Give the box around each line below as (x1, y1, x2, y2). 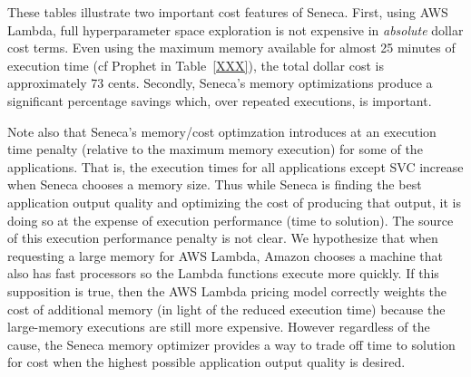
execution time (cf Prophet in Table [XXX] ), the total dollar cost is (7, 55, 385, 74)
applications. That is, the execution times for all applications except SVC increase (7, 157, 464, 176)
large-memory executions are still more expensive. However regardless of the (7, 317, 430, 336)
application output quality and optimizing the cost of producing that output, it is (7, 192, 462, 211)
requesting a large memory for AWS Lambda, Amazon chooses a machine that (7, 246, 444, 265)
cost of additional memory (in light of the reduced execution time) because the (7, 299, 446, 318)
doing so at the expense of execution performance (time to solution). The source (7, 210, 454, 229)
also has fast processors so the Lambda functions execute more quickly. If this (7, 264, 439, 283)
